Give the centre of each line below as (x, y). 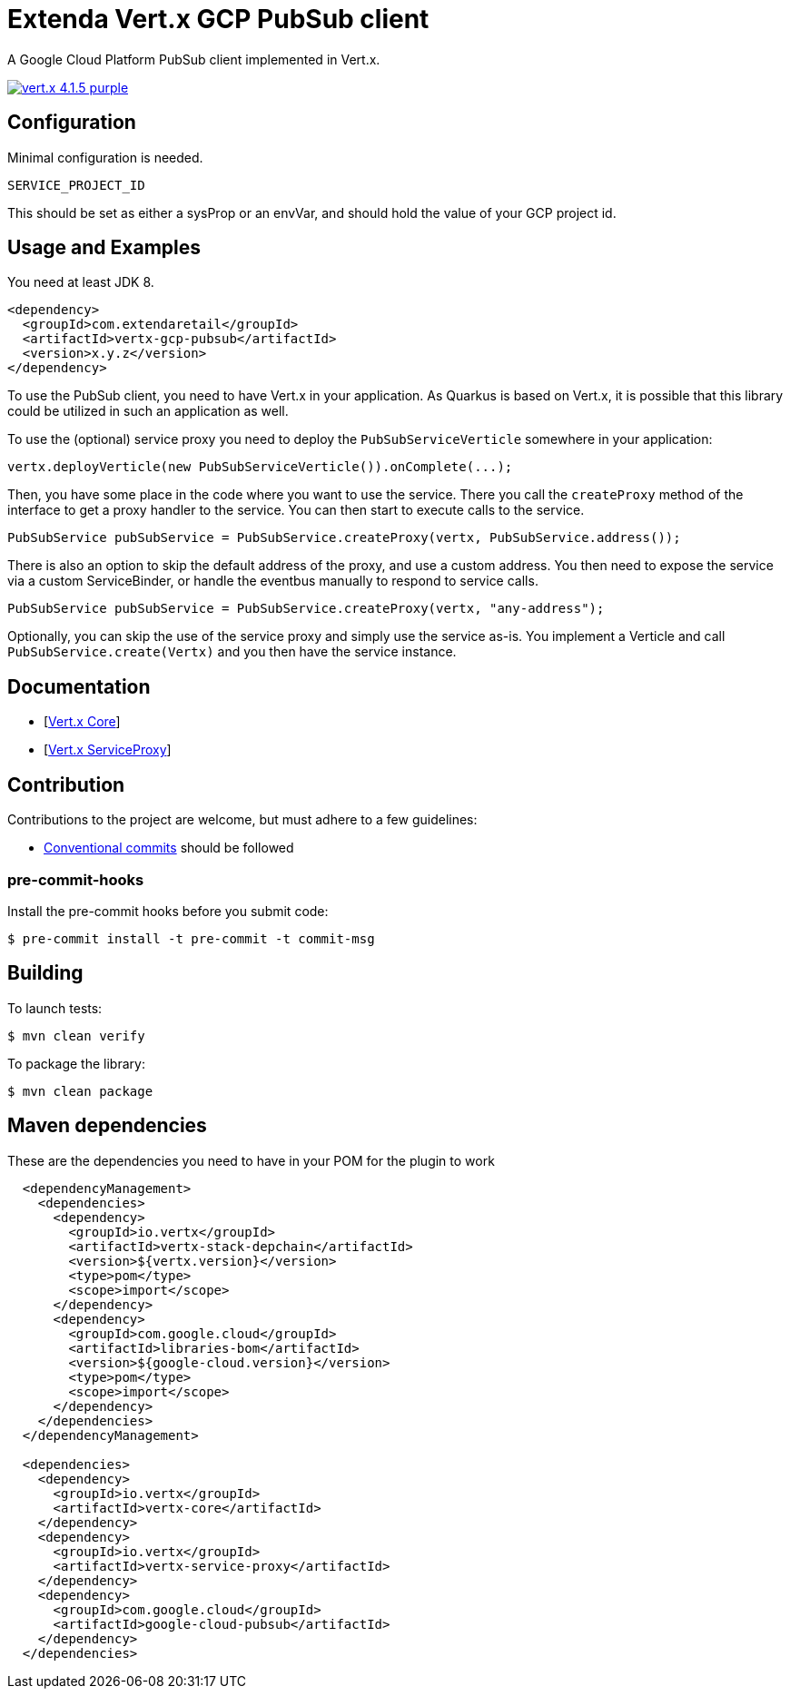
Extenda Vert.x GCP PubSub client (218, 19)
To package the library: (76, 1063)
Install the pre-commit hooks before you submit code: (168, 911)
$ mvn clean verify (76, 1035)
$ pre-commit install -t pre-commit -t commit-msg (191, 938)
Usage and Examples (104, 248)
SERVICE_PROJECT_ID (76, 185)
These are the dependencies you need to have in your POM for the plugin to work (251, 1160)
